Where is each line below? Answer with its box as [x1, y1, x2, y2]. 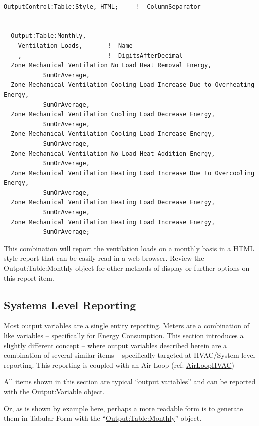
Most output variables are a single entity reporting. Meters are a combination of [4, 320, 249, 331]
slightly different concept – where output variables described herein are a [4, 340, 227, 350]
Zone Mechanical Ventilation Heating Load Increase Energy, [11, 218, 215, 226]
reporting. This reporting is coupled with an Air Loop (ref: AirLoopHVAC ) [4, 359, 234, 370]
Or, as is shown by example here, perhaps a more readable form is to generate [4, 403, 243, 413]
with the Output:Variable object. [4, 386, 105, 396]
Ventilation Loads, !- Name [18, 42, 133, 49]
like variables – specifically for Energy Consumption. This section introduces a [4, 330, 244, 341]
